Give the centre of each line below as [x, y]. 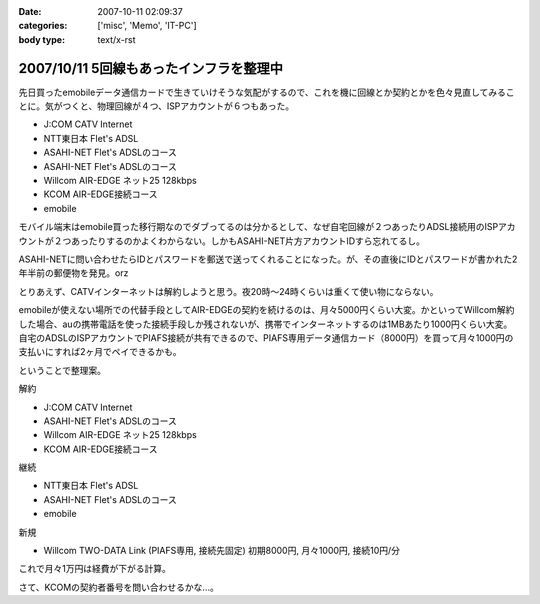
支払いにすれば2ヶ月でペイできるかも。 [100, 352]
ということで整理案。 [62, 370]
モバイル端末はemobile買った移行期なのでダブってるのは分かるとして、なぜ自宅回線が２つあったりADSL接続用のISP [258, 227]
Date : [30, 11]
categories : [43, 26]
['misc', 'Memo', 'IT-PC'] [147, 26]
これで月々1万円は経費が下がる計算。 [95, 569]
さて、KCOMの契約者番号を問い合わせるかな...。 [118, 587]
